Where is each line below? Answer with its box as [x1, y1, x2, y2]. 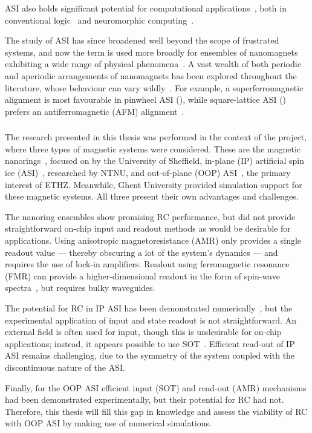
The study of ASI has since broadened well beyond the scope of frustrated [5, 34, 279, 47]
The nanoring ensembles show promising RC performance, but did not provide [5, 210, 296, 223]
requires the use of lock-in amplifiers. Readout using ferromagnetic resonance [5, 258, 290, 270]
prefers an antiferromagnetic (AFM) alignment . [5, 105, 184, 117]
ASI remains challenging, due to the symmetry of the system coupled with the [5, 349, 295, 362]
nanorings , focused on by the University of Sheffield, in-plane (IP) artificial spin [5, 154, 304, 167]
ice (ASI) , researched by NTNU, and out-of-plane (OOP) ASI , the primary [5, 166, 291, 179]
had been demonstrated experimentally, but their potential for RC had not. [5, 393, 284, 406]
